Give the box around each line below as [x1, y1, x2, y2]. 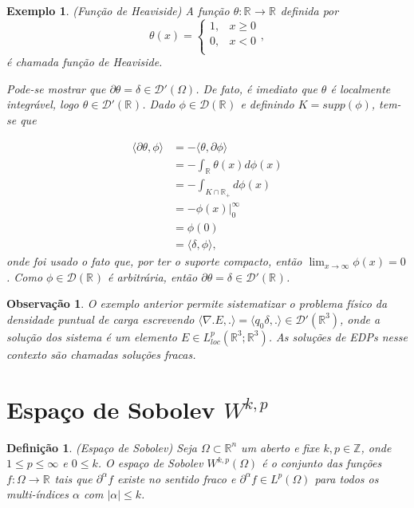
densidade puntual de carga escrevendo [6, 310, 195, 327]
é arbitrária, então [107, 268, 198, 285]
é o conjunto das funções [262, 455, 382, 471]
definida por [280, 2, 339, 18]
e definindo [240, 96, 294, 112]
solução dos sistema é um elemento [6, 328, 177, 345]
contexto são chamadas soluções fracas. [6, 345, 196, 362]
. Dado [142, 96, 175, 112]
